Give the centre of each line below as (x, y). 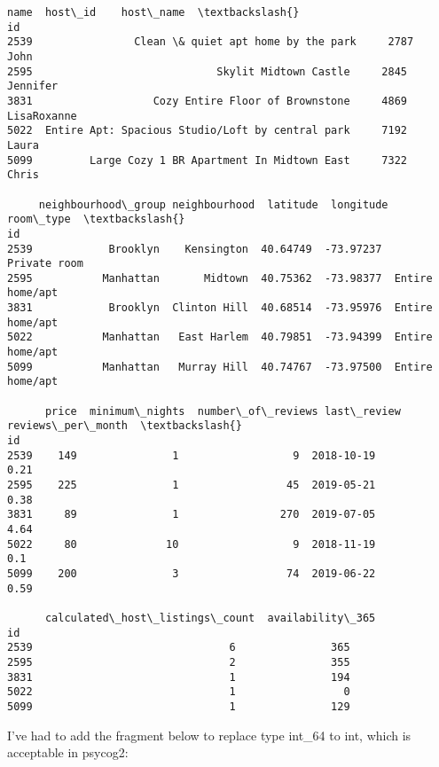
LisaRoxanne (42, 116)
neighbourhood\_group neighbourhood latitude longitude (213, 204)
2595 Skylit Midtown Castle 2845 (208, 71)
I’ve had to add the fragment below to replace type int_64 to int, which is (209, 735)
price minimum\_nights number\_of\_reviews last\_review (223, 411)
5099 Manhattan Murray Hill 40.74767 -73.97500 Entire (220, 367)
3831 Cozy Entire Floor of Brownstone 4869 (208, 101)
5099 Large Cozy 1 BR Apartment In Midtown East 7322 (208, 160)
